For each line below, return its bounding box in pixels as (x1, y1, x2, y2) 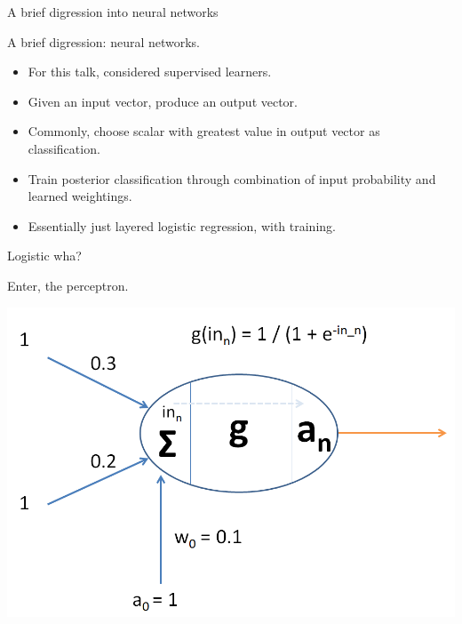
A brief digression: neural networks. (7, 32, 201, 51)
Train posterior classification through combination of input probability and (28, 169, 436, 188)
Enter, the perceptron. (7, 276, 129, 294)
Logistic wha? (7, 246, 82, 265)
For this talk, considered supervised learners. (28, 62, 272, 81)
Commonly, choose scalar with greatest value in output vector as (28, 122, 380, 140)
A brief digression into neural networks (7, 3, 219, 20)
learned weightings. (28, 187, 132, 205)
